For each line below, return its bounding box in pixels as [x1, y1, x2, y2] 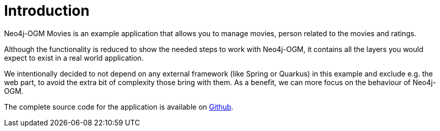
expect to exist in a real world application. [4, 53, 144, 62]
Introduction [4, 2, 90, 19]
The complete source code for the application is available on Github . [4, 102, 234, 111]
